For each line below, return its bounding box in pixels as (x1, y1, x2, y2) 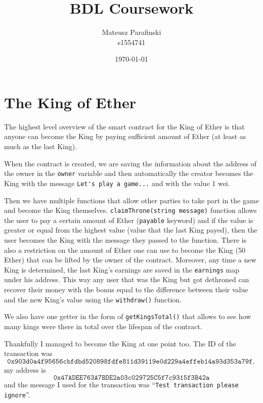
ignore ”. (4, 389, 30, 399)
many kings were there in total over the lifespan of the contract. (4, 321, 202, 331)
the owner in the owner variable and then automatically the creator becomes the (4, 168, 253, 178)
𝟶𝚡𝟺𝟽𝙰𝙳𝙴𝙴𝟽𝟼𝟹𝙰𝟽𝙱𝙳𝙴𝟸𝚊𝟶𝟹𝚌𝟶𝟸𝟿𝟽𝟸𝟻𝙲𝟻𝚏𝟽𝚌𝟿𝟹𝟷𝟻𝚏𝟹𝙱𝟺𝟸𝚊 (53, 374, 210, 382)
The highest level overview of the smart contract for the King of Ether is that (4, 121, 245, 131)
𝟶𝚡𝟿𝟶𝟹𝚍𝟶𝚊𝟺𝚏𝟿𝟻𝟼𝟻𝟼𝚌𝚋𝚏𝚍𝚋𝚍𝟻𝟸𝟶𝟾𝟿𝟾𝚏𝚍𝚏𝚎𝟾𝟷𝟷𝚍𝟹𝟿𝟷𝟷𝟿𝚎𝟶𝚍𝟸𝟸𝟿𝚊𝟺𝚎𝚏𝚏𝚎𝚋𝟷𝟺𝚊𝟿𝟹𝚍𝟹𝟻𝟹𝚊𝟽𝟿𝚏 (7, 357, 253, 365)
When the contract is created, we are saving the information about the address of (4, 158, 257, 168)
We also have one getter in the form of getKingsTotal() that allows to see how (4, 311, 251, 322)
